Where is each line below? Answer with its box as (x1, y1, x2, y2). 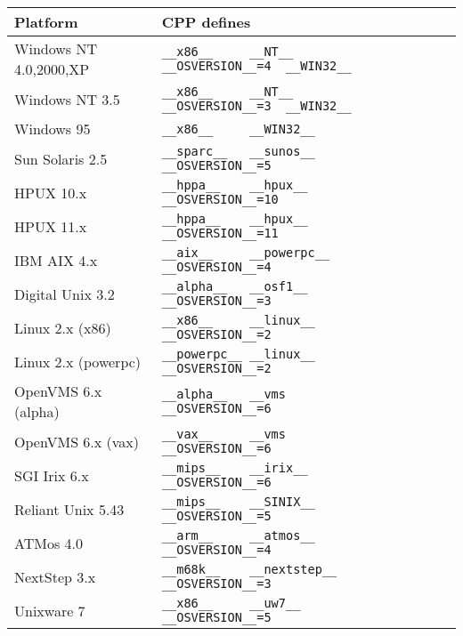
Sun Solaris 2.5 (14, 148, 108, 169)
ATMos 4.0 (14, 532, 83, 553)
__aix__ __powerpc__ (161, 246, 330, 260)
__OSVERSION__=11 (161, 226, 279, 240)
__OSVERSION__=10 (161, 192, 279, 206)
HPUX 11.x (14, 215, 87, 237)
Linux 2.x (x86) (14, 317, 111, 338)
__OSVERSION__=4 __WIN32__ (161, 59, 352, 73)
